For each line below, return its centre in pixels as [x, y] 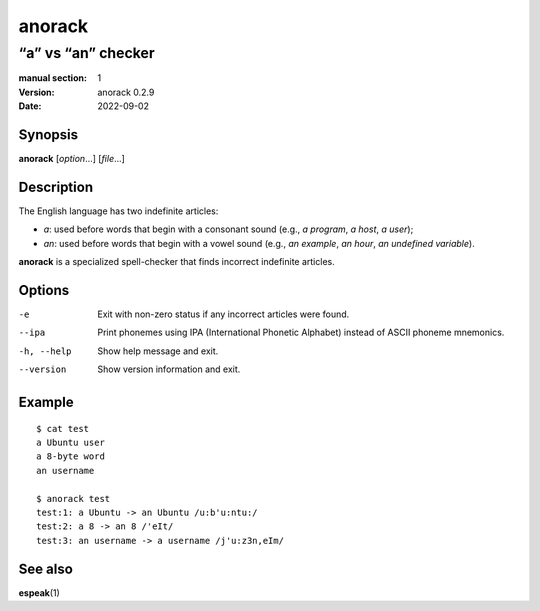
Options [44, 290]
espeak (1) [39, 592]
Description [56, 186]
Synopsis [48, 134]
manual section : [52, 78]
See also [46, 568]
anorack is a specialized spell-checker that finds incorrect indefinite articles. [176, 262]
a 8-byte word [70, 456]
